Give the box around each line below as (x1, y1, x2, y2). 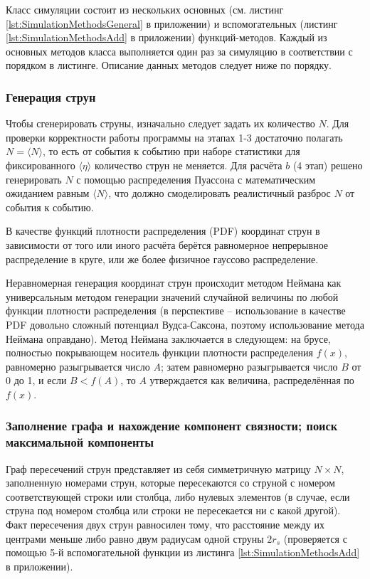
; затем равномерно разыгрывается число (160, 358, 338, 373)
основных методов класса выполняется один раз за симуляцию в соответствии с (6, 43, 353, 58)
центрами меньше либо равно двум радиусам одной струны (6, 531, 264, 546)
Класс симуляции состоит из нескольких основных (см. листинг (6, 2, 284, 16)
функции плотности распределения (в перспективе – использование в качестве (6, 303, 346, 318)
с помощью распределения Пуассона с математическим (76, 171, 316, 186)
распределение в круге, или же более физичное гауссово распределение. (6, 251, 319, 266)
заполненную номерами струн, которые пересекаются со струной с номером (6, 475, 335, 490)
